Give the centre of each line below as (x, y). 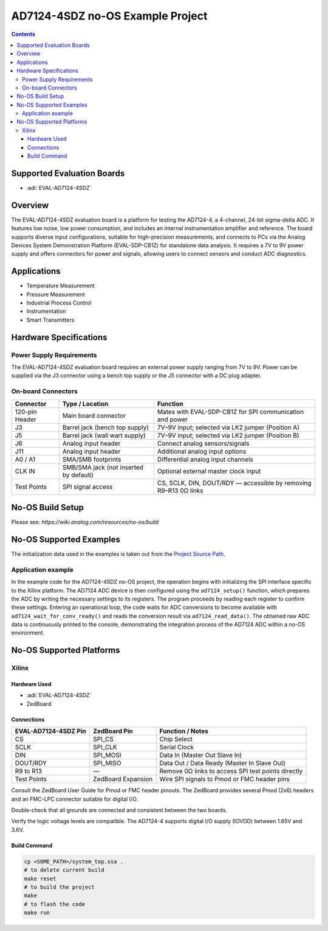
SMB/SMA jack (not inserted (103, 467)
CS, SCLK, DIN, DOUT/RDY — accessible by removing (234, 483)
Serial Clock (177, 747)
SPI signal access (87, 487)
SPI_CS (103, 739)
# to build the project (60, 887)
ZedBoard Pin (113, 731)
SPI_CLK (105, 747)
